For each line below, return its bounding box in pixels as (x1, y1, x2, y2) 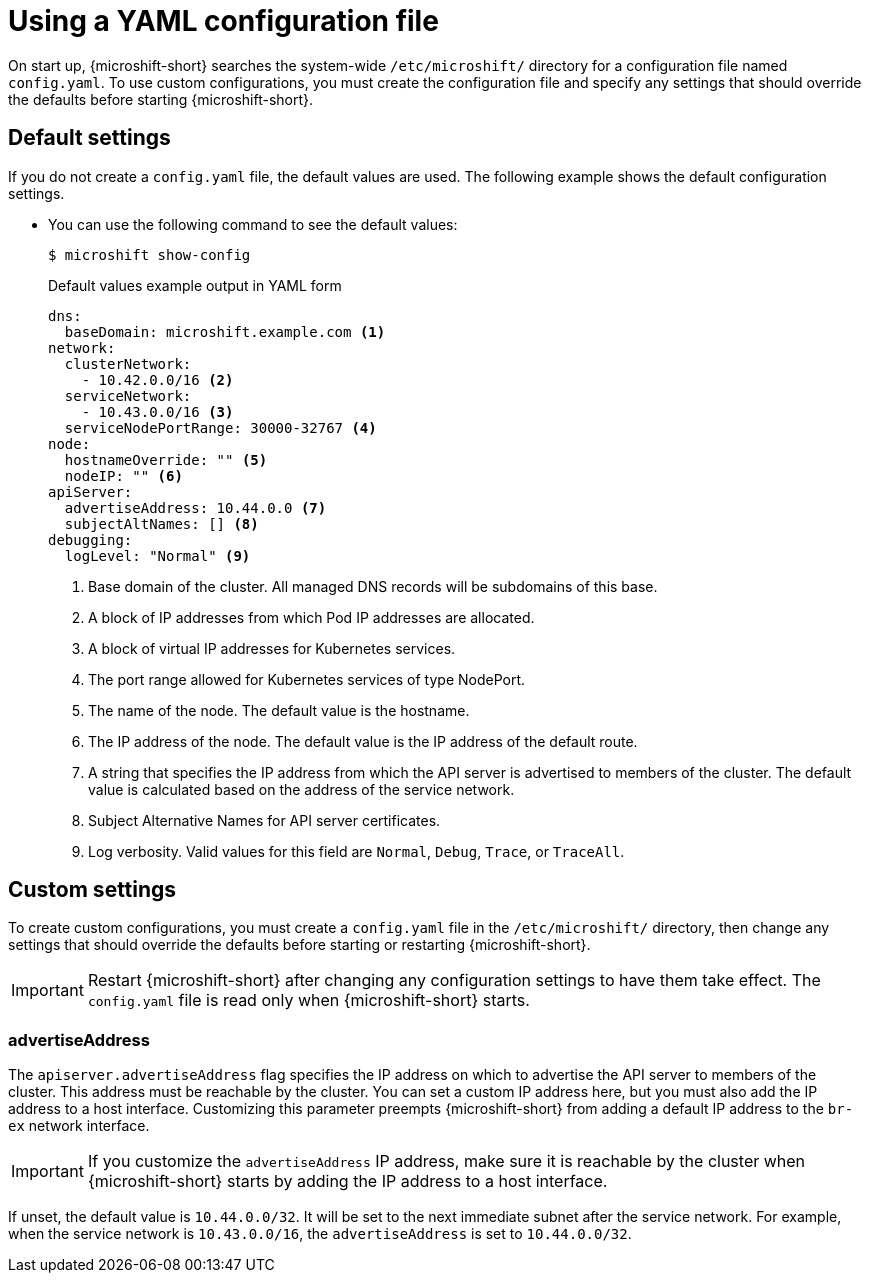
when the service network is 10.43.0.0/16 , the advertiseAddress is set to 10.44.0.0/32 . (8, 1225, 632, 1243)
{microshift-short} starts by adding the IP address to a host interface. (87, 1171, 608, 1192)
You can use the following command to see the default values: (48, 215, 458, 233)
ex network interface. (8, 1117, 150, 1135)
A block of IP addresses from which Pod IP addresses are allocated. (88, 608, 535, 626)
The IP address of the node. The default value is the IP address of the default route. (88, 732, 638, 750)
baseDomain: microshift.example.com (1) (64, 323, 386, 340)
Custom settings (8, 877, 177, 903)
